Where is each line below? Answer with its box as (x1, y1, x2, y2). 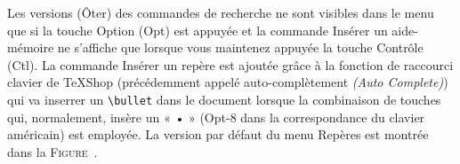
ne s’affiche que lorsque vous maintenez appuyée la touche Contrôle (57, 38, 424, 57)
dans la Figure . (7, 142, 98, 160)
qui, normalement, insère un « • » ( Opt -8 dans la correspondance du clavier (7, 107, 425, 126)
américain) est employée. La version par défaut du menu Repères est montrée (7, 125, 429, 144)
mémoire (7, 38, 54, 57)
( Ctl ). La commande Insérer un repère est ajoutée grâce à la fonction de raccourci (7, 55, 454, 74)
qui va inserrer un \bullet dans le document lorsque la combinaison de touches (7, 90, 441, 108)
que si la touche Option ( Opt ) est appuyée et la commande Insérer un (7, 20, 388, 39)
